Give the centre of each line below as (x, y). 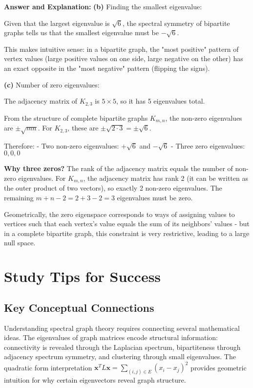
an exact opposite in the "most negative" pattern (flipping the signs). (107, 68)
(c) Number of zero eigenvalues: (52, 84)
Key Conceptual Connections (79, 307)
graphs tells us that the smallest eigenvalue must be (82, 32)
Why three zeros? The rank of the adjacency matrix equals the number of (118, 168)
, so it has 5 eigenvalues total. (160, 101)
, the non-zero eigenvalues (204, 118)
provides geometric (219, 367)
